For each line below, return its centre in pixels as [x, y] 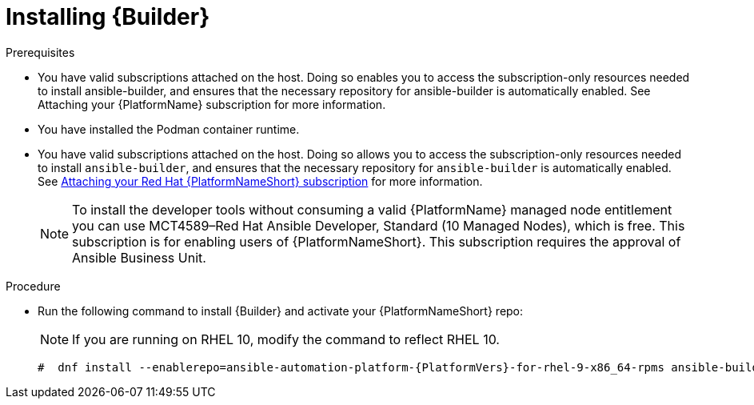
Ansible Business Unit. [139, 257]
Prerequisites [40, 52]
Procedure [33, 286]
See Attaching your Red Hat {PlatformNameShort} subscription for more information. [260, 181]
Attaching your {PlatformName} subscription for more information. [212, 104]
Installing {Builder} [108, 17]
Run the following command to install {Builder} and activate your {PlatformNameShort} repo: [281, 311]
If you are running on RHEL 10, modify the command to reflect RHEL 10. [286, 339]
